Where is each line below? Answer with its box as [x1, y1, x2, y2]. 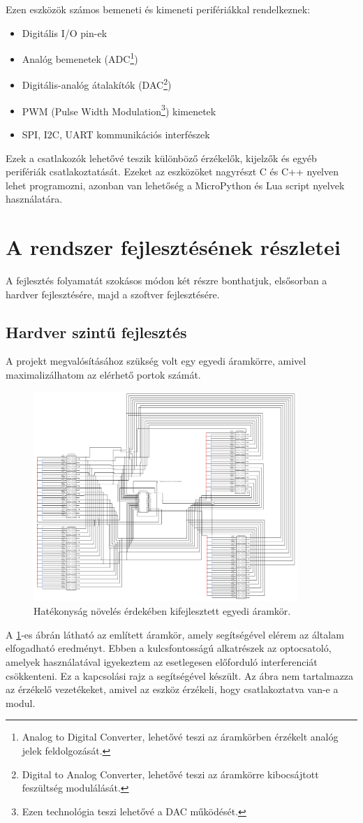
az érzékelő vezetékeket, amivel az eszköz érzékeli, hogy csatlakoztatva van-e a [6, 682, 339, 697]
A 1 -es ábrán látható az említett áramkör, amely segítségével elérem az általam [6, 627, 344, 641]
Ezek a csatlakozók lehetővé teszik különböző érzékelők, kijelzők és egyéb [6, 150, 317, 165]
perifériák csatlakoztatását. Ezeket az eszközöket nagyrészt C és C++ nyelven [6, 164, 339, 179]
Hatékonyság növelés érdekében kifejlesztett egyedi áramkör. [34, 604, 291, 618]
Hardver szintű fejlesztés [6, 321, 187, 342]
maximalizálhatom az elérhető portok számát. [6, 367, 201, 382]
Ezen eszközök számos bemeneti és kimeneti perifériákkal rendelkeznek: [6, 2, 311, 16]
